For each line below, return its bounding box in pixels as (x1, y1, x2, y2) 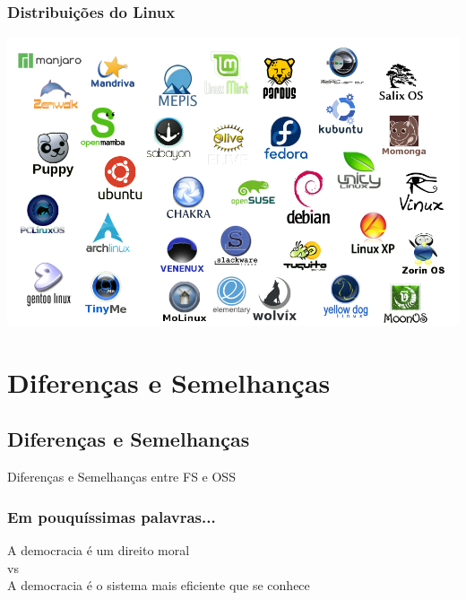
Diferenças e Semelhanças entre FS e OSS (7, 467, 236, 486)
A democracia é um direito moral (7, 540, 190, 559)
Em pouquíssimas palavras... (7, 505, 216, 527)
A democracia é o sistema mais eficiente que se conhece (7, 576, 310, 595)
